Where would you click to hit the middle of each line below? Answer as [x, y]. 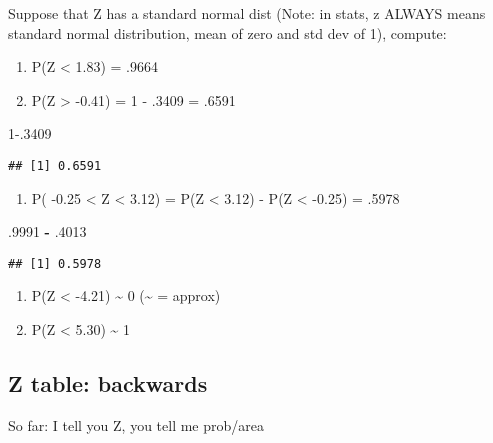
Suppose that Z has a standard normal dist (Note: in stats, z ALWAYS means [247, 13]
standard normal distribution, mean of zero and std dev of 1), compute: [227, 32]
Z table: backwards [108, 383]
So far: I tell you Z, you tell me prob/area [136, 424]
